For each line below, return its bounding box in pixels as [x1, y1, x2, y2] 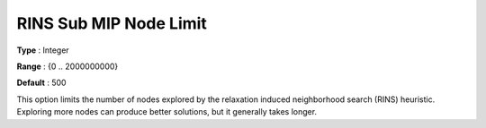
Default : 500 [16, 77, 67, 89]
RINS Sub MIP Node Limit [16, 13, 207, 33]
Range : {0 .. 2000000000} [16, 61, 119, 72]
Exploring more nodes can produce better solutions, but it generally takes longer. [16, 107, 318, 117]
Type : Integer [16, 45, 69, 55]
